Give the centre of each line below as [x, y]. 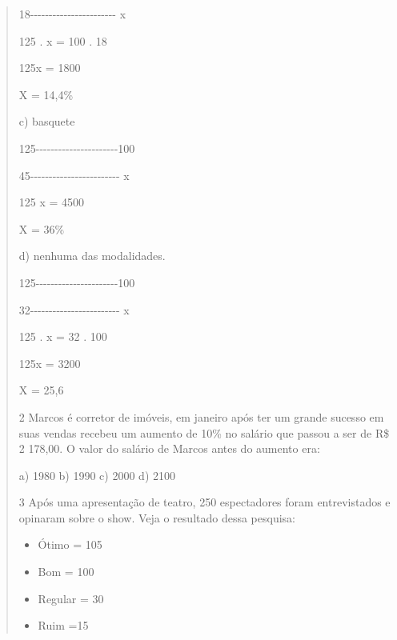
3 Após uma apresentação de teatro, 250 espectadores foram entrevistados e [205, 502]
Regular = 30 [71, 598]
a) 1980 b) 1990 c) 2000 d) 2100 [97, 475]
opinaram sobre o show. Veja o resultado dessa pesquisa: [157, 517]
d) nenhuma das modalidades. [92, 256]
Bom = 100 [66, 572]
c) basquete [47, 121]
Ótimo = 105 [70, 544]
